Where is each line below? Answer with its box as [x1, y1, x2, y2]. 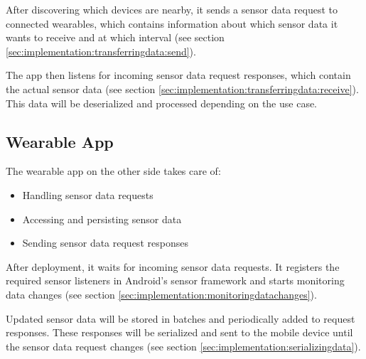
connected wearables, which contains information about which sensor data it [6, 16, 338, 31]
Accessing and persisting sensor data [22, 211, 182, 226]
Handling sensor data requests [22, 187, 154, 202]
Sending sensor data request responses [22, 235, 188, 250]
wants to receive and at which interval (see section [6, 30, 225, 45]
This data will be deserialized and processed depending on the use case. [6, 95, 318, 110]
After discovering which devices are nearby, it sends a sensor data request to [6, 2, 338, 16]
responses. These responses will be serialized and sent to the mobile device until [6, 325, 353, 340]
